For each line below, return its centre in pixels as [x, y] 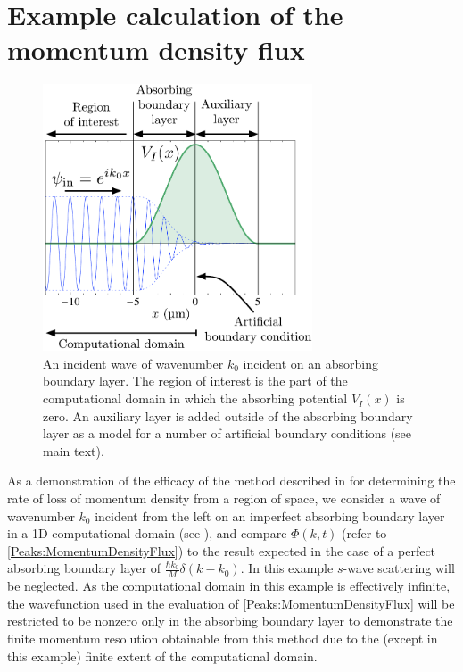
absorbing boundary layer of [84, 568]
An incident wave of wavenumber [133, 363]
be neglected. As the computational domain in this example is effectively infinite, [229, 586]
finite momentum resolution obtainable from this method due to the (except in [223, 639]
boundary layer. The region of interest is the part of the [195, 381]
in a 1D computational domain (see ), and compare [147, 533]
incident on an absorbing [310, 363]
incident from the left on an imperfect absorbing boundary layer [270, 515]
